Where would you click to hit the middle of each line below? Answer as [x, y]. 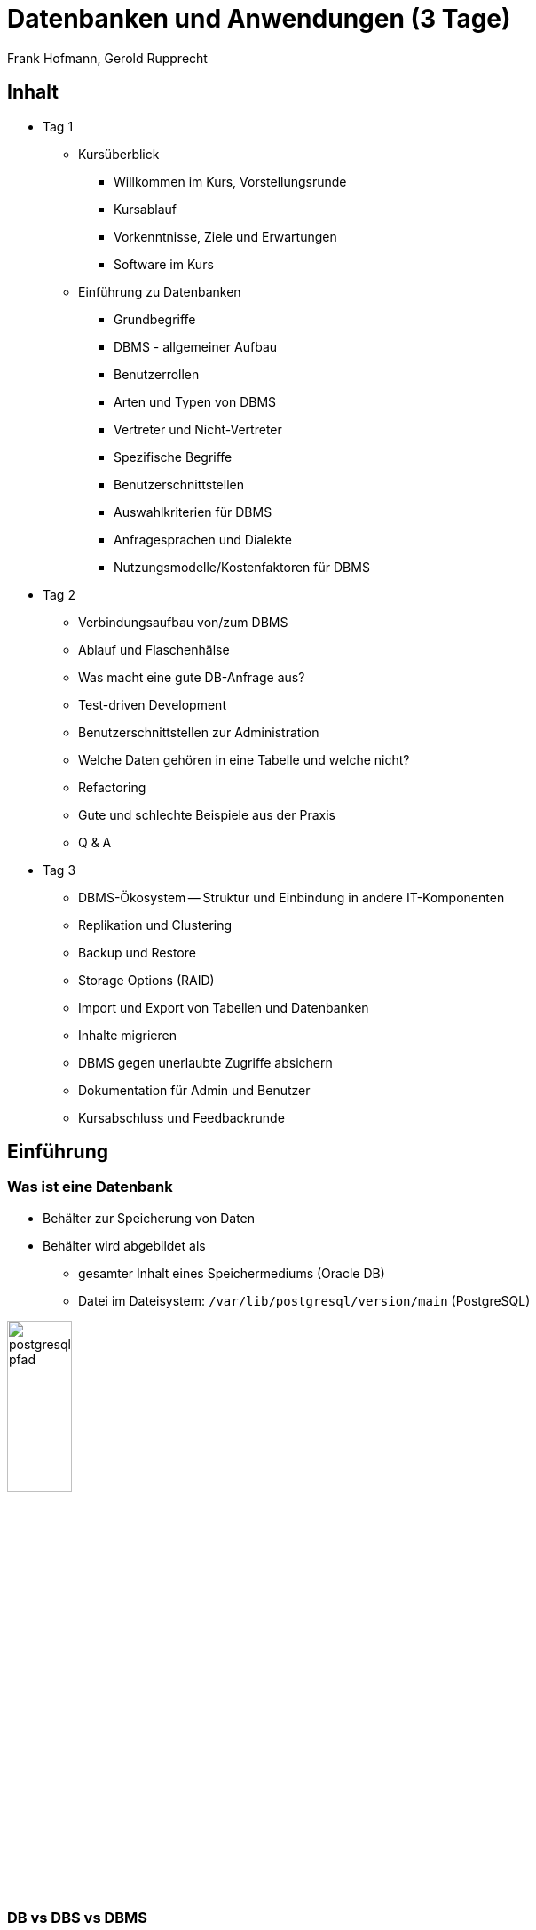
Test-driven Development [152, 704]
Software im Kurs [164, 264]
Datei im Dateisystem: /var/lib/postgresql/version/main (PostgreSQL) [304, 1300]
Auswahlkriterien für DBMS [193, 512]
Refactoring [112, 787]
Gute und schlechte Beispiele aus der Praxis [207, 814]
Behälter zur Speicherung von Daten [149, 1218]
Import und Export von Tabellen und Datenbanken [224, 1007]
